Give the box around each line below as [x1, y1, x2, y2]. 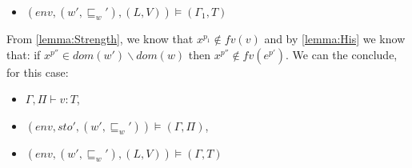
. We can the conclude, [286, 46, 398, 62]
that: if [6, 46, 41, 62]
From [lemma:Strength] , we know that [6, 30, 194, 46]
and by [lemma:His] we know [264, 30, 406, 46]
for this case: [6, 63, 69, 80]
